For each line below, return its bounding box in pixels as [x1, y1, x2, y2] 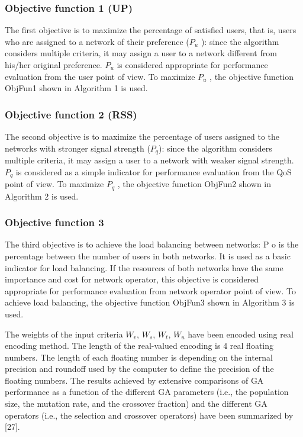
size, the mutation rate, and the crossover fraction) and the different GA [5, 397, 267, 410]
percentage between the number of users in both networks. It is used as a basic [5, 249, 291, 262]
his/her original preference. [5, 59, 102, 70]
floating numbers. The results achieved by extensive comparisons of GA [5, 374, 264, 386]
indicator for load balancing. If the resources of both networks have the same [5, 261, 283, 274]
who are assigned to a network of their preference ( [5, 35, 189, 47]
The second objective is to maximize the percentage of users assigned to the [5, 130, 280, 142]
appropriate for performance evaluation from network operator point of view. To [5, 284, 296, 297]
